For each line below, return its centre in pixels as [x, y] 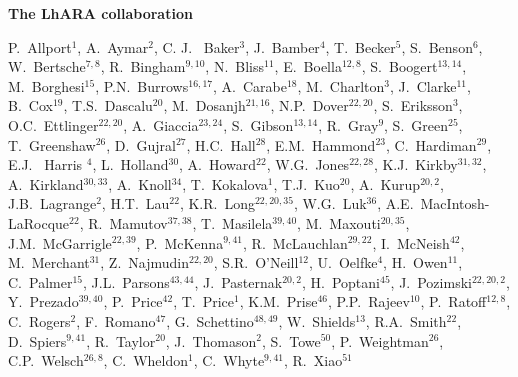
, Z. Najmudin [144, 262]
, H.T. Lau [135, 203]
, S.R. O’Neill [256, 262]
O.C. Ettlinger [53, 124]
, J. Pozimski [431, 281]
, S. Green [416, 124]
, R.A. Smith [406, 320]
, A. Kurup [385, 183]
